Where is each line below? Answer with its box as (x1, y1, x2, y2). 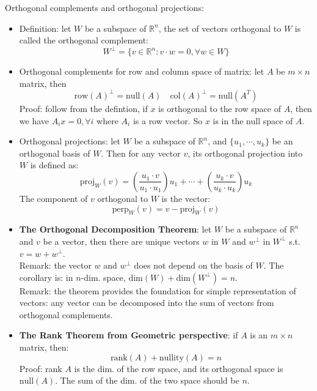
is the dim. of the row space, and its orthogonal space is (74, 362, 283, 374)
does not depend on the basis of (134, 259, 253, 272)
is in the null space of (213, 114, 293, 127)
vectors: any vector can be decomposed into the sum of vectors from (19, 296, 274, 309)
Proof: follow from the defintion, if (19, 102, 148, 114)
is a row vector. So (133, 114, 203, 127)
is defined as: (30, 158, 79, 171)
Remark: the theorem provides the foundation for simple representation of (19, 284, 296, 297)
